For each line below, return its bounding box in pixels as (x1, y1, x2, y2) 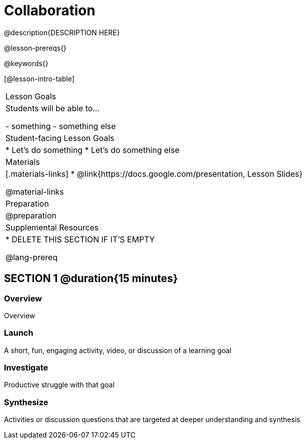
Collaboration (4, 2, 95, 19)
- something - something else (5, 121, 116, 131)
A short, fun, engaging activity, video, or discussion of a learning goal (4, 346, 231, 355)
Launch (4, 328, 33, 338)
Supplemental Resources (5, 222, 99, 232)
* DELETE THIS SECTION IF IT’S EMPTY (5, 234, 155, 244)
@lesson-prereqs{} (4, 43, 67, 52)
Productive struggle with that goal (4, 380, 115, 389)
